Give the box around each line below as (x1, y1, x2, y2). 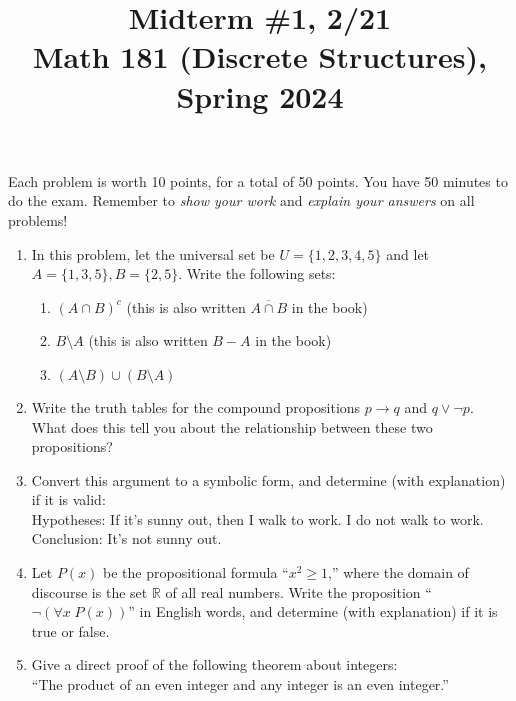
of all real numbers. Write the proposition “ (165, 581, 432, 602)
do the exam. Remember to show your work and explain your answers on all (8, 190, 475, 211)
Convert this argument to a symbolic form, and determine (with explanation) (31, 469, 506, 490)
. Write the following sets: (178, 263, 336, 284)
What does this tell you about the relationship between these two (31, 416, 433, 437)
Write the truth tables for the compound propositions (31, 396, 361, 417)
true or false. (31, 620, 110, 641)
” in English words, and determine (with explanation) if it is (128, 601, 498, 622)
